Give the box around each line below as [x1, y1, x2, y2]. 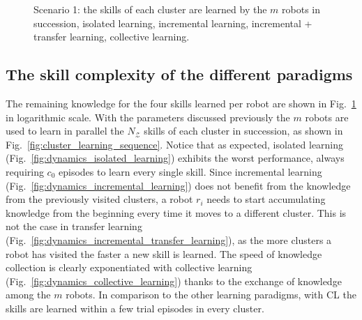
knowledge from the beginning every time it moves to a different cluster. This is [6, 205, 347, 220]
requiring [6, 164, 44, 178]
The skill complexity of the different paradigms [6, 63, 353, 85]
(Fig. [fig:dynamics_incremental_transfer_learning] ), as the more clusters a [6, 232, 332, 247]
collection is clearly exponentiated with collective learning [6, 260, 252, 275]
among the [6, 287, 51, 302]
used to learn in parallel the [6, 123, 124, 138]
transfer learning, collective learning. [33, 29, 190, 44]
